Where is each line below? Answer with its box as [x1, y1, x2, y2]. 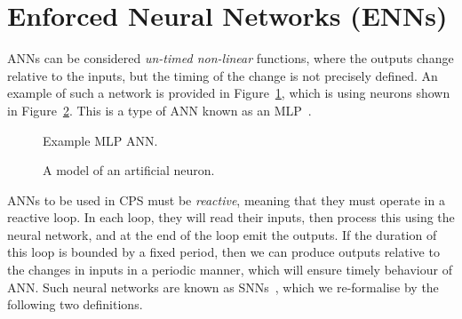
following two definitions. [7, 295, 143, 314]
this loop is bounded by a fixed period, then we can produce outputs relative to [7, 243, 440, 261]
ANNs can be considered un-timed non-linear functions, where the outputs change [7, 49, 454, 68]
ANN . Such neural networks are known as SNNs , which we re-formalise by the [7, 277, 439, 296]
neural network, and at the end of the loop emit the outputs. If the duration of [7, 225, 437, 243]
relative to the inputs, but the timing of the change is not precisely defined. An [7, 66, 438, 84]
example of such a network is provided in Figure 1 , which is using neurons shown [7, 84, 450, 102]
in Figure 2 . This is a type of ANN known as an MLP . [7, 100, 312, 119]
